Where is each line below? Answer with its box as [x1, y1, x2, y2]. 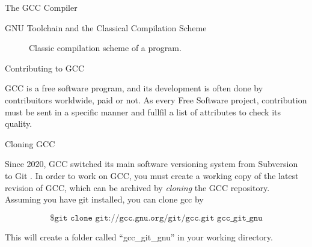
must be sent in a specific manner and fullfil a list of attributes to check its [5, 105, 281, 118]
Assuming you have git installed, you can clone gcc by [5, 193, 204, 206]
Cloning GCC [5, 137, 55, 150]
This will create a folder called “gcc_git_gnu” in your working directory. [5, 230, 273, 243]
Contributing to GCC [5, 61, 84, 74]
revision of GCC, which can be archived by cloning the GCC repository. [5, 181, 270, 194]
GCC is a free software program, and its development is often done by [5, 82, 263, 94]
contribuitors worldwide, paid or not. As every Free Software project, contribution [5, 93, 307, 106]
